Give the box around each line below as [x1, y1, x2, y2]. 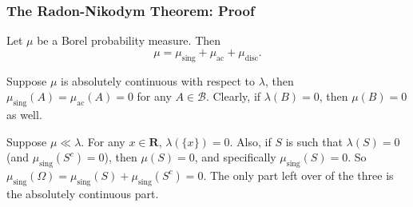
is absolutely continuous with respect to [61, 72, 256, 89]
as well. [6, 106, 42, 122]
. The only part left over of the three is [203, 166, 394, 183]
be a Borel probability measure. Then [37, 32, 221, 49]
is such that [285, 133, 343, 149]
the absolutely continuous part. [6, 185, 159, 201]
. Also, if [229, 133, 272, 149]
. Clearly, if [205, 88, 261, 105]
